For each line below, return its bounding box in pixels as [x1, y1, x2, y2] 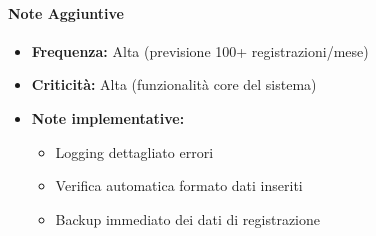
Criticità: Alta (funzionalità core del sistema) [31, 74, 317, 95]
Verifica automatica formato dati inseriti [55, 175, 303, 196]
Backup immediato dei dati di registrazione [55, 208, 320, 229]
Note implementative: [31, 107, 185, 128]
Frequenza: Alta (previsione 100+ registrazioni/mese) [31, 40, 369, 61]
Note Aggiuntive [8, 2, 124, 23]
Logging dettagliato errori [55, 141, 214, 162]
